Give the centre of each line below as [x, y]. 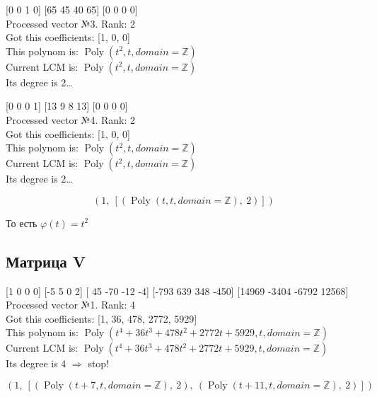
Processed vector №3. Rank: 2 [70, 23]
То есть [22, 223]
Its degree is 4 [36, 363]
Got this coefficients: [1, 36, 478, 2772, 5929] [101, 318]
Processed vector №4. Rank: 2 [70, 119]
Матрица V [46, 261]
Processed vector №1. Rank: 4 [70, 305]
